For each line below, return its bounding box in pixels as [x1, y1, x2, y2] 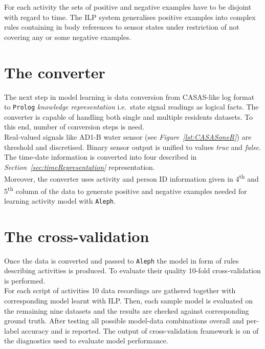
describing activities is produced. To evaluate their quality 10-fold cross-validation [4, 265, 261, 276]
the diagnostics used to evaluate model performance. [4, 335, 168, 346]
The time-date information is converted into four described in [4, 151, 197, 162]
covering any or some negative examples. [4, 31, 131, 42]
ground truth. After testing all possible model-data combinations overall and [4, 315, 244, 326]
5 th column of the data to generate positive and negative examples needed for [4, 184, 247, 196]
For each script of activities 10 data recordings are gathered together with [4, 285, 236, 296]
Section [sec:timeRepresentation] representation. [4, 161, 155, 172]
